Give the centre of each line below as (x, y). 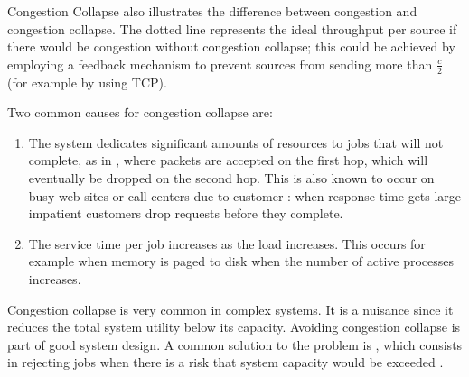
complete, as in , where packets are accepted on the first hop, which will (228, 160)
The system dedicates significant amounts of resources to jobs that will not (236, 142)
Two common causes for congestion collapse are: (140, 112)
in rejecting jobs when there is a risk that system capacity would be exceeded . (225, 362)
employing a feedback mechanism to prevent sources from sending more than (220, 64)
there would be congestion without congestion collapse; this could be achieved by (231, 46)
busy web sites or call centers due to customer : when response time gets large (245, 195)
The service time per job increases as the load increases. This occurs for (227, 243)
